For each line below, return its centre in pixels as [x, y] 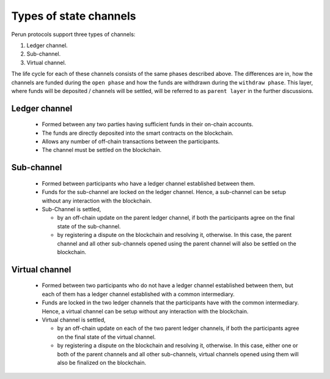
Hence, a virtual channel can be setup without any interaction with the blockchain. [145, 311]
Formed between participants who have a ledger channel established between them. [148, 183]
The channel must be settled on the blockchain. [102, 150]
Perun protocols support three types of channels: [73, 34]
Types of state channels [74, 16]
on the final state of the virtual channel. [106, 337]
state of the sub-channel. [89, 226]
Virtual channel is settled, [74, 320]
